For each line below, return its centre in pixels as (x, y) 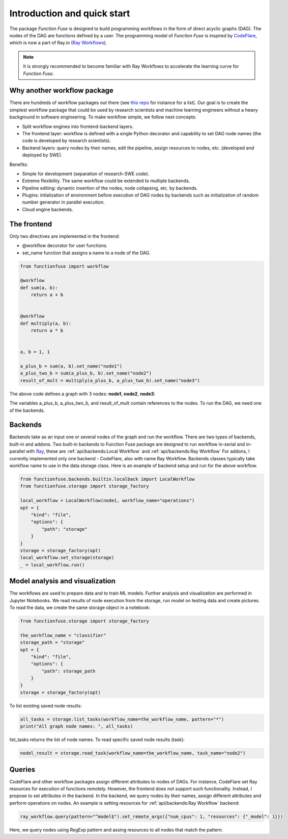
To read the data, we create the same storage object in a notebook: (80, 607)
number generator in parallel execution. (63, 202)
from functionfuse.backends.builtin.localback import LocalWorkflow (107, 479)
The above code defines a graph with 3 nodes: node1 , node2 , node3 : (82, 393)
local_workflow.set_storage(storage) (67, 558)
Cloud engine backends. (48, 209)
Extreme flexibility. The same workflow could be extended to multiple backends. (106, 181)
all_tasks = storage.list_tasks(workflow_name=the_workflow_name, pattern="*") (122, 719)
